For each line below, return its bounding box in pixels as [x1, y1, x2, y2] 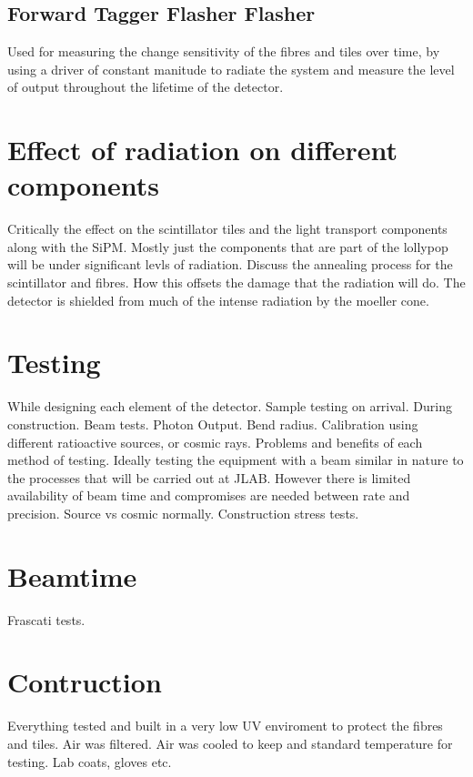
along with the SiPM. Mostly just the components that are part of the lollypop [7, 237, 448, 256]
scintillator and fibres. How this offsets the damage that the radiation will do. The [7, 273, 466, 292]
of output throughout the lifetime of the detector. [7, 77, 284, 96]
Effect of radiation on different [7, 131, 398, 168]
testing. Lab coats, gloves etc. [7, 752, 172, 771]
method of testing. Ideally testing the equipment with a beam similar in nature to [7, 450, 464, 469]
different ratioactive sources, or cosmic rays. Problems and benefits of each [7, 432, 423, 451]
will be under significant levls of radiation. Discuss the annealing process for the [7, 255, 453, 274]
